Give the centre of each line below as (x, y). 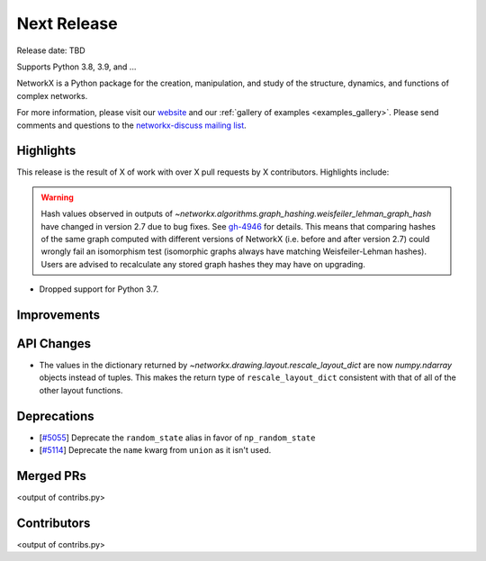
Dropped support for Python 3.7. (99, 289)
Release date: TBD (51, 50)
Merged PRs (52, 476)
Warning (57, 197)
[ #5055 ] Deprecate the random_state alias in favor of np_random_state (177, 438)
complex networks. (52, 95)
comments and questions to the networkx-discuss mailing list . (131, 125)
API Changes (54, 344)
